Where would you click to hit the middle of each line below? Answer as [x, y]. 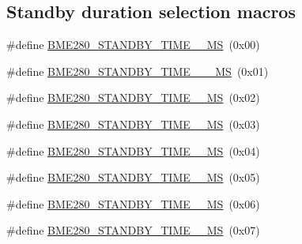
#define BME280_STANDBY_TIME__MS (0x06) [133, 203]
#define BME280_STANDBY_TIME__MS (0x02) [133, 98]
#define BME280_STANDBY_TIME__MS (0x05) [133, 177]
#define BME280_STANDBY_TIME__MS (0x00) [133, 45]
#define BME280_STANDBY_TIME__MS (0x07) [133, 230]
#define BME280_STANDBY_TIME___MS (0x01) [138, 71]
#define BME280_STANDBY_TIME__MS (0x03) [133, 124]
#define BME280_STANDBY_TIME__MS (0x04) [133, 150]
